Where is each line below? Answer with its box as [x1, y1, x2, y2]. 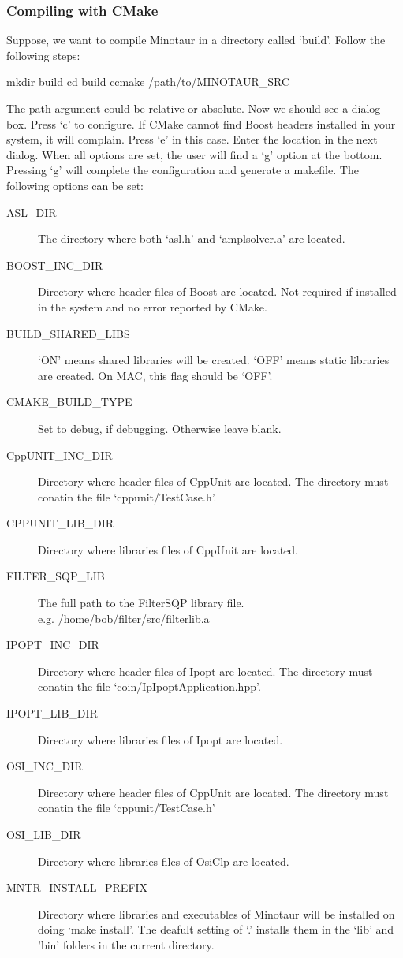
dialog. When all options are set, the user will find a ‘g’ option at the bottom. [6, 146, 382, 162]
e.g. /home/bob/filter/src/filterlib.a [38, 609, 210, 626]
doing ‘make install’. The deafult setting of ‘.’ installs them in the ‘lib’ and [38, 921, 394, 937]
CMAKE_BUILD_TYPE [6, 393, 132, 410]
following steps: [6, 47, 80, 63]
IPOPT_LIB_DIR [6, 705, 98, 721]
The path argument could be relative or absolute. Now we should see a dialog [6, 100, 381, 116]
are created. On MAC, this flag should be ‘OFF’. [38, 367, 273, 383]
